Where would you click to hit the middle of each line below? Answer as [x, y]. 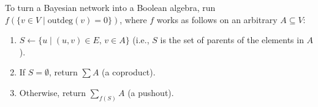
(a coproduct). [129, 72]
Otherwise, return [53, 92]
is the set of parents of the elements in [232, 40]
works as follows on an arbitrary [217, 19]
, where [133, 19]
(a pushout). [151, 92]
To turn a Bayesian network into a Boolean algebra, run [110, 7]
